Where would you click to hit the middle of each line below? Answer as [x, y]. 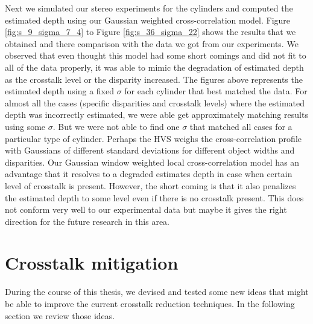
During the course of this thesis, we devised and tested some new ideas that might [157, 292]
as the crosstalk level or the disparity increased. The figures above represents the [154, 79]
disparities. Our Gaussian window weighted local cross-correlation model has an [152, 162]
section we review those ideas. [60, 315]
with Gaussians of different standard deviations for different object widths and [150, 150]
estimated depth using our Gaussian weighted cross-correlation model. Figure [148, 20]
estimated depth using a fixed [59, 91]
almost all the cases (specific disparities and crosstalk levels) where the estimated [155, 102]
